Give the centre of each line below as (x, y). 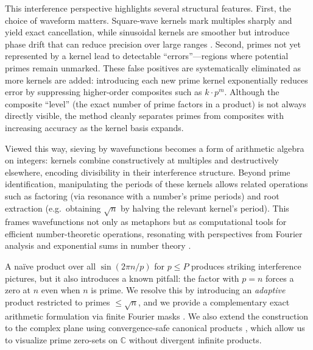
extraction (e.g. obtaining (53, 208)
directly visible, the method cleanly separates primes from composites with (144, 116)
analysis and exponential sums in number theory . (98, 245)
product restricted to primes (58, 302)
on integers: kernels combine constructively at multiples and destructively (142, 160)
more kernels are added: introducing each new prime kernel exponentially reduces (156, 80)
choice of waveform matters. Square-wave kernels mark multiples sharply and (149, 20)
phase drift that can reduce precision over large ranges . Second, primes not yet (153, 44)
